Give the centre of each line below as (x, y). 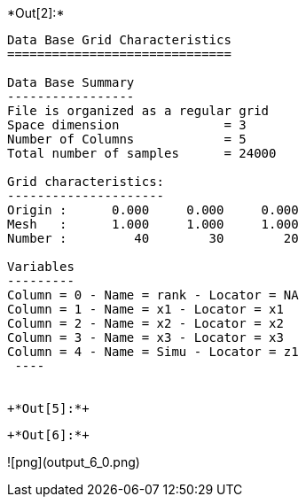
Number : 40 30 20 (153, 238)
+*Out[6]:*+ (48, 435)
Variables (41, 267)
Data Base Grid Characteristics (119, 40)
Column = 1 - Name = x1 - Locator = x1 (145, 309)
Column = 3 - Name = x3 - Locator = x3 (145, 337)
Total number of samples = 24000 (142, 153)
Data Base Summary (71, 82)
